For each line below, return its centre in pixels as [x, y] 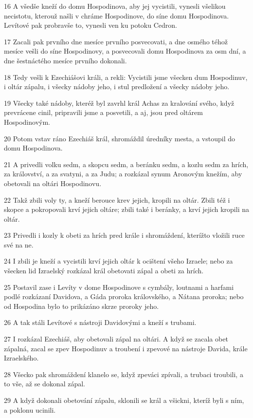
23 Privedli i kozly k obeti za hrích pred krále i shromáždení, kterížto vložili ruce [124, 235]
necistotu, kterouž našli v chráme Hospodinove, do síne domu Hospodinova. [117, 15]
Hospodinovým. [27, 122]
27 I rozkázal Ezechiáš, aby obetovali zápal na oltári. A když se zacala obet [116, 339]
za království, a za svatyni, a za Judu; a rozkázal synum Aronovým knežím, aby [123, 174]
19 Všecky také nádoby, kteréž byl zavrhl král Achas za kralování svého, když [119, 103]
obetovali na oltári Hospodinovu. [53, 183]
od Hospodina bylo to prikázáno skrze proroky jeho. [81, 306]
